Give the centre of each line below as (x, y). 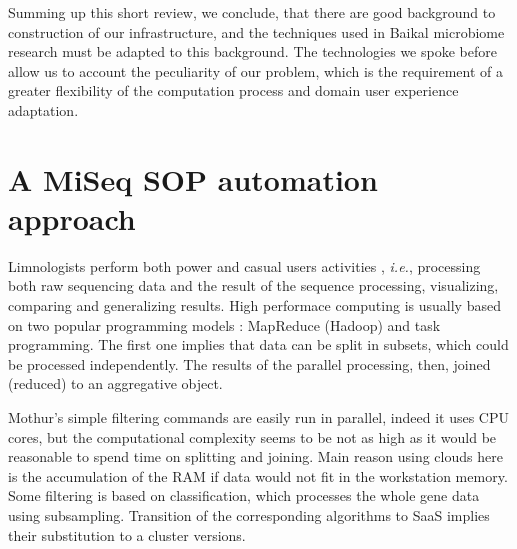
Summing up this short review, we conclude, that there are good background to (252, 12)
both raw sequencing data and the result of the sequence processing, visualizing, (253, 285)
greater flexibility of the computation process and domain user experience (233, 90)
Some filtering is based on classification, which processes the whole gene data (244, 495)
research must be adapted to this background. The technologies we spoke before (252, 51)
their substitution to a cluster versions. (127, 534)
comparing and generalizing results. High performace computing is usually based (254, 305)
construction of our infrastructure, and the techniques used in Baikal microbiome (256, 31)
